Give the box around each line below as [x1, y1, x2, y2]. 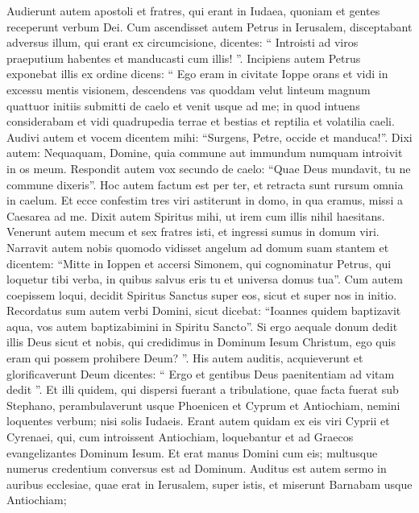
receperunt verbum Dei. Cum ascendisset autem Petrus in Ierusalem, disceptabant [6, 18, 413, 35]
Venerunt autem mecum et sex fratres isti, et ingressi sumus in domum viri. [6, 223, 380, 240]
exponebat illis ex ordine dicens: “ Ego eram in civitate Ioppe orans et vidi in [6, 65, 388, 82]
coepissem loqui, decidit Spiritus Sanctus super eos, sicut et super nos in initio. [6, 286, 397, 303]
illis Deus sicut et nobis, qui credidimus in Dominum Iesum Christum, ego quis [6, 333, 396, 350]
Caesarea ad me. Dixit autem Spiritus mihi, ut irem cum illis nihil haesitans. [6, 207, 385, 224]
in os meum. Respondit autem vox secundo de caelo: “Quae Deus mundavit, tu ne [6, 159, 411, 176]
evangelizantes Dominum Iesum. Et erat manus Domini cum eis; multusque [6, 444, 378, 461]
